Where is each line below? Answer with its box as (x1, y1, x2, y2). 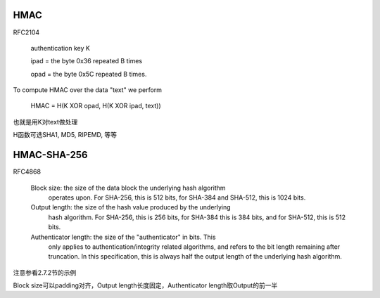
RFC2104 (13, 28, 40, 37)
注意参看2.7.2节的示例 (13, 268, 77, 277)
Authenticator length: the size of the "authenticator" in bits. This (30, 233, 216, 241)
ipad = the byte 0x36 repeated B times (30, 57, 143, 65)
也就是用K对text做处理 (13, 117, 78, 126)
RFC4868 (13, 167, 42, 176)
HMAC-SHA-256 (13, 149, 88, 161)
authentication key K (30, 44, 91, 52)
